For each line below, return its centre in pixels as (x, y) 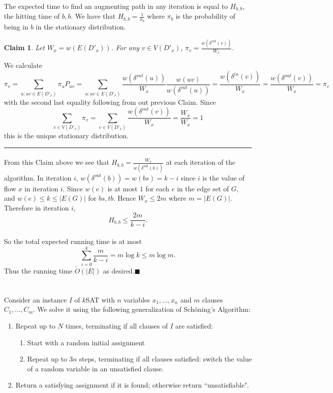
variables (137, 299)
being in (16, 27)
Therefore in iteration (36, 207)
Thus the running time (38, 271)
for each (157, 188)
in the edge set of (203, 188)
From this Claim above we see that (57, 162)
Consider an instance (35, 299)
